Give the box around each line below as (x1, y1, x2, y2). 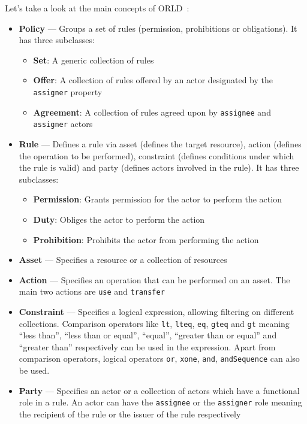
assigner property (33, 85, 103, 98)
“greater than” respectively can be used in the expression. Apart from (19, 340, 276, 353)
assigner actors (33, 117, 93, 130)
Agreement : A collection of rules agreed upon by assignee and (33, 105, 271, 118)
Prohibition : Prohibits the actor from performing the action (33, 233, 259, 246)
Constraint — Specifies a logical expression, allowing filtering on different (19, 305, 294, 317)
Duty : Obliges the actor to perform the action (33, 213, 205, 225)
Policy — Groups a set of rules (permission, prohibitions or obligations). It (19, 22, 297, 34)
